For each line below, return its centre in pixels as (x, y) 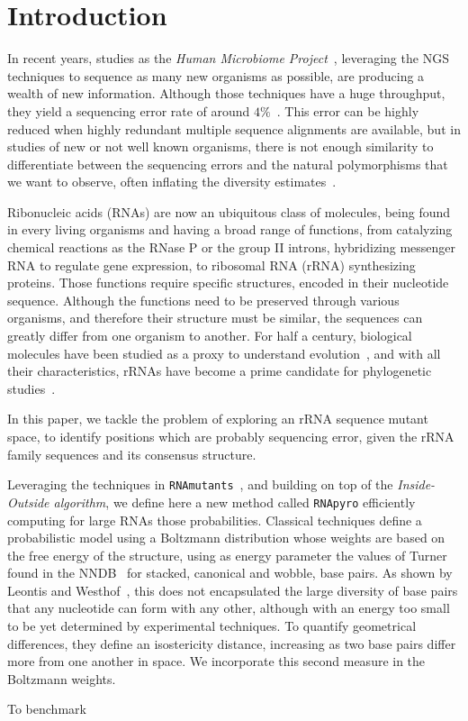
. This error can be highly (348, 110)
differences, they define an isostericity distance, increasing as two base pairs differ (232, 643)
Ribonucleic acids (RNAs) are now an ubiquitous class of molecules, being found (229, 211)
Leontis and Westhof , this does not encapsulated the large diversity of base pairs (233, 590)
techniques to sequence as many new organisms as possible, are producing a (216, 75)
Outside (28, 502)
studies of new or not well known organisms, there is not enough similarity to (220, 146)
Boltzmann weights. (62, 678)
